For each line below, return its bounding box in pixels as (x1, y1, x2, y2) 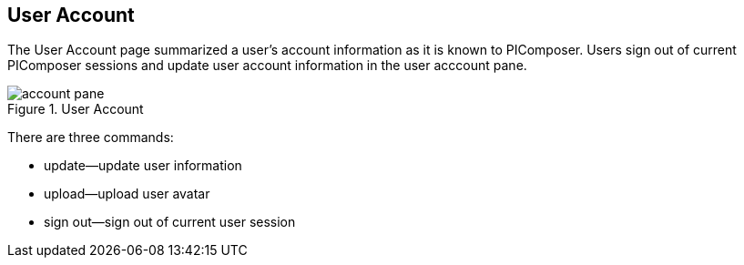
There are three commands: (7, 129, 174, 146)
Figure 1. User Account (7, 101, 144, 117)
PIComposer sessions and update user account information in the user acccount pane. (7, 57, 527, 74)
